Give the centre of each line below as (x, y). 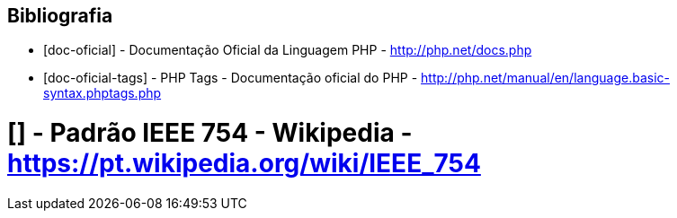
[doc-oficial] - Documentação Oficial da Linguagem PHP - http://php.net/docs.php (288, 50)
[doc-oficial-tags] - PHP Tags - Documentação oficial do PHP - (231, 78)
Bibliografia (60, 16)
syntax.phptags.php (102, 93)
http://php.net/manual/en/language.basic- (545, 78)
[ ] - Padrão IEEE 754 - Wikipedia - (210, 133)
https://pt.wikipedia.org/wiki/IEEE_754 (244, 164)
